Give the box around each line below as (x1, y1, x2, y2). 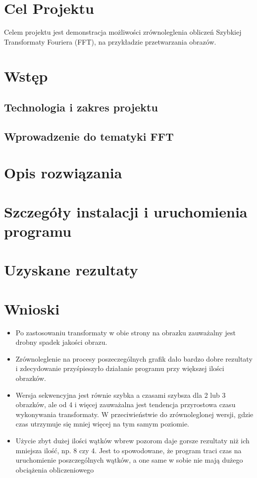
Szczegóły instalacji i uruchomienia (4, 201, 248, 221)
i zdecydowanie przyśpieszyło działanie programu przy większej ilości (15, 363, 224, 373)
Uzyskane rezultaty (4, 260, 138, 280)
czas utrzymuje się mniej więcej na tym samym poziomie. (15, 419, 189, 429)
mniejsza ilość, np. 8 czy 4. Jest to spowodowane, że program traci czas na (15, 445, 242, 455)
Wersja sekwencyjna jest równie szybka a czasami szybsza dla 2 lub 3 (15, 389, 226, 400)
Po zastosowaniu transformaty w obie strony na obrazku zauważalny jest (15, 327, 236, 337)
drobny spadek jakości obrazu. (15, 337, 107, 347)
